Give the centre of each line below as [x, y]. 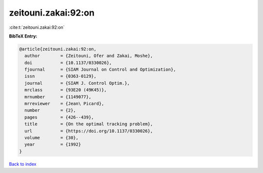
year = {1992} [53, 144]
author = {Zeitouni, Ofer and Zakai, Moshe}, [89, 56]
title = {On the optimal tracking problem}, [89, 124]
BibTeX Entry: [23, 36]
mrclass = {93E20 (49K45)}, [66, 90]
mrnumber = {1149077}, [58, 97]
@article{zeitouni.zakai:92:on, [58, 49]
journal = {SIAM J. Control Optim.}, [77, 83]
